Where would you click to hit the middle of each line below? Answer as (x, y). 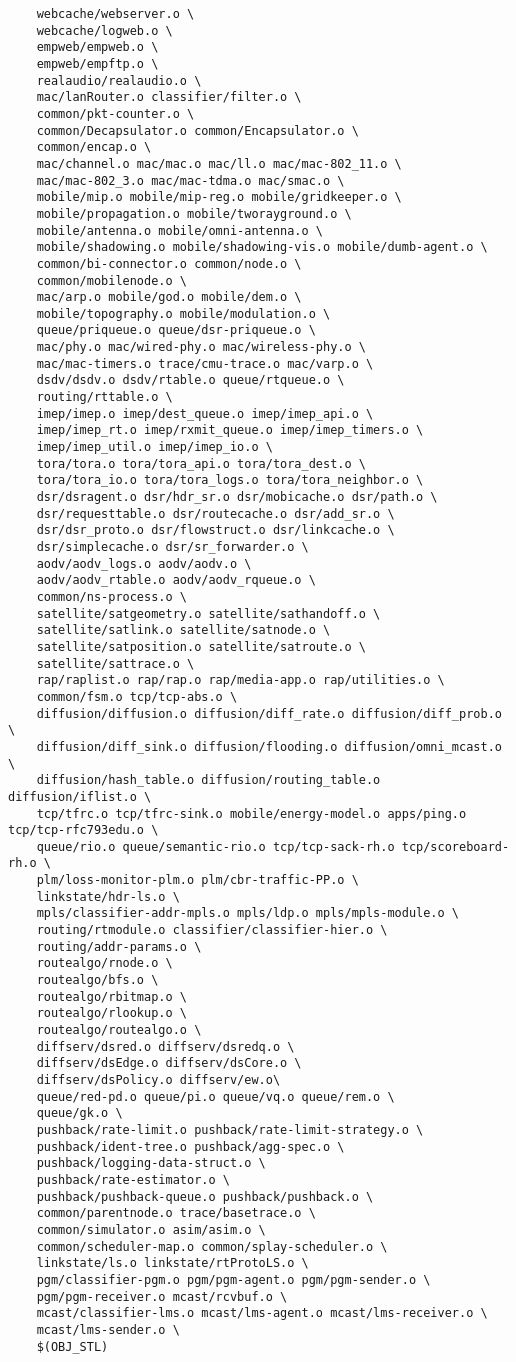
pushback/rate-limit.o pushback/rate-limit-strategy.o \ (230, 1129)
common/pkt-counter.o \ (115, 113)
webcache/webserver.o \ (115, 14)
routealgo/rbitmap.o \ (111, 996)
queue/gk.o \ (79, 1113)
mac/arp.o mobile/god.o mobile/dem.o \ (169, 297)
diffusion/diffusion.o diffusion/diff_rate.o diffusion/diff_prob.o (269, 713)
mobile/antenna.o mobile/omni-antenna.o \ (179, 230)
